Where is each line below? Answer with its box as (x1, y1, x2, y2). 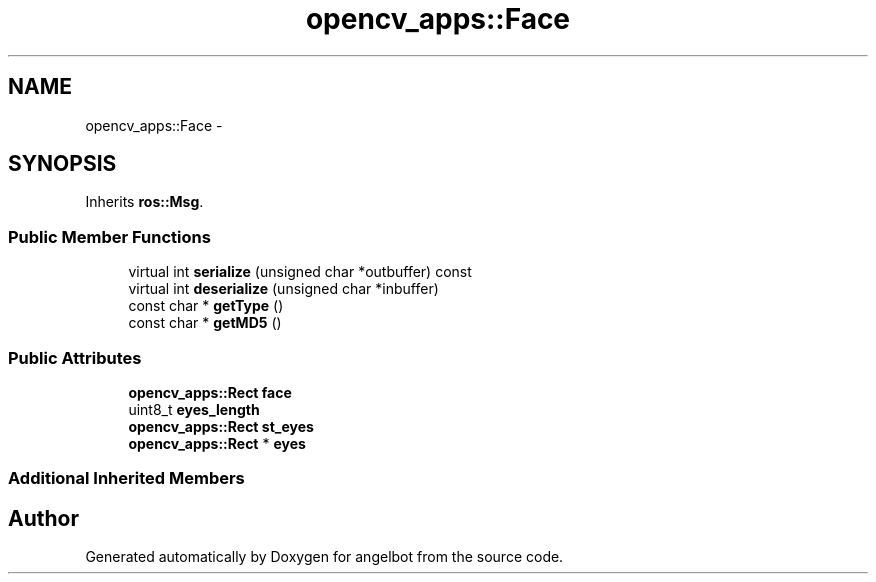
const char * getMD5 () (128, 314, 282, 332)
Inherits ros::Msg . (85, 193, 204, 211)
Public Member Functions (8, 226, 211, 247)
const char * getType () (128, 297, 284, 315)
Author (8, 505, 79, 531)
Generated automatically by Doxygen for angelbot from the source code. (85, 548, 564, 566)
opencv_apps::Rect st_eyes (128, 417, 314, 435)
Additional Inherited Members (8, 468, 245, 489)
